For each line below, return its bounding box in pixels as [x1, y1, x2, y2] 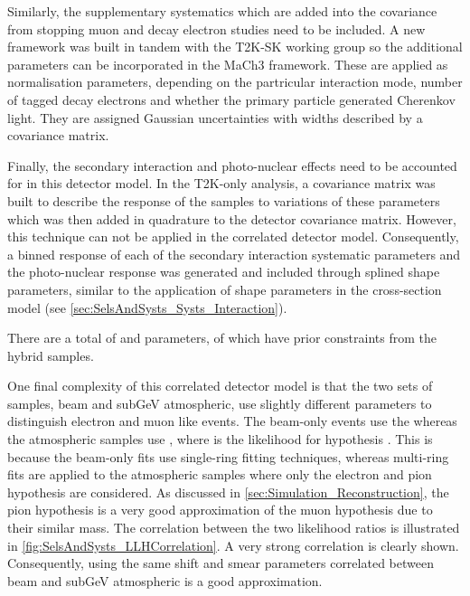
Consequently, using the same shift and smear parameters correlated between [7, 553, 434, 572]
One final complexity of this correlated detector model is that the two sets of [7, 376, 433, 395]
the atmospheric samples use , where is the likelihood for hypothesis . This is [7, 430, 433, 449]
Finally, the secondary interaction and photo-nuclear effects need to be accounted [7, 156, 457, 175]
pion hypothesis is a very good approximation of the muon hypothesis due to [7, 500, 433, 519]
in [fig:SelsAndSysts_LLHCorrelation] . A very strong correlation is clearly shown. [7, 535, 459, 554]
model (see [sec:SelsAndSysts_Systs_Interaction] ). [7, 298, 287, 317]
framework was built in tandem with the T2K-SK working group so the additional [7, 37, 463, 56]
